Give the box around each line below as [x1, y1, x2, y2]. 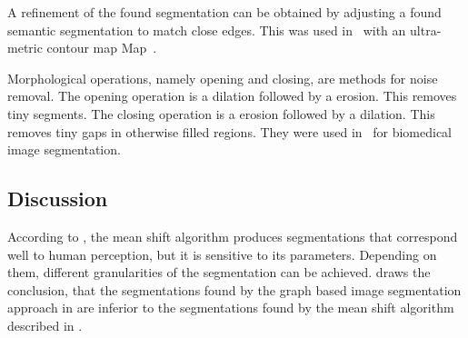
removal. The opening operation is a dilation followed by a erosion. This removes [7, 86, 457, 105]
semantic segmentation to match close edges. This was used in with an [7, 20, 406, 39]
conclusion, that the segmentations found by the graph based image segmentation [7, 280, 462, 299]
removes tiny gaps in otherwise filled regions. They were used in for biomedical [7, 122, 452, 141]
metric [7, 38, 43, 57]
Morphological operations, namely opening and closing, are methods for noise [7, 68, 438, 87]
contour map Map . [46, 38, 157, 57]
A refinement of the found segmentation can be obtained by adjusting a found [7, 3, 442, 21]
